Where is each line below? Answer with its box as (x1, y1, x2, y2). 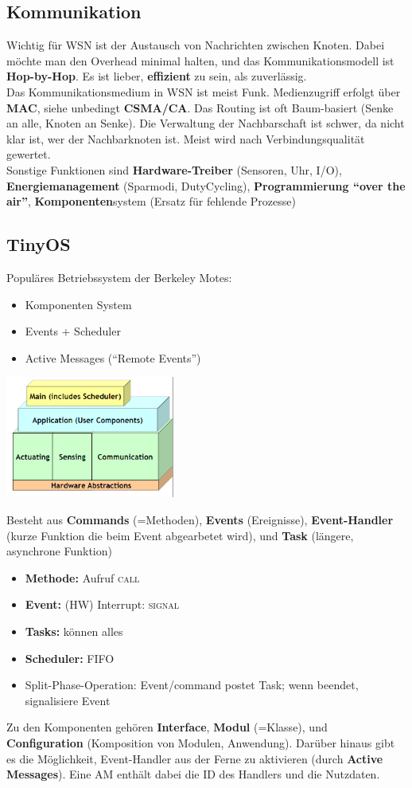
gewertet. (6, 146, 51, 163)
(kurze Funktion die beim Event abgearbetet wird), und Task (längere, (6, 527, 354, 543)
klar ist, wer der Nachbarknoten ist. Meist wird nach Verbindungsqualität (6, 130, 365, 147)
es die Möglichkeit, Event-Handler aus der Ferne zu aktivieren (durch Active (6, 750, 383, 766)
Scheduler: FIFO (25, 649, 115, 666)
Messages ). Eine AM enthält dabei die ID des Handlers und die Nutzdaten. (6, 766, 380, 782)
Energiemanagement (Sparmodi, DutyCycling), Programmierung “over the (6, 177, 406, 194)
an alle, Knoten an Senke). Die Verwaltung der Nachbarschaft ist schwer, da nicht (6, 115, 405, 131)
